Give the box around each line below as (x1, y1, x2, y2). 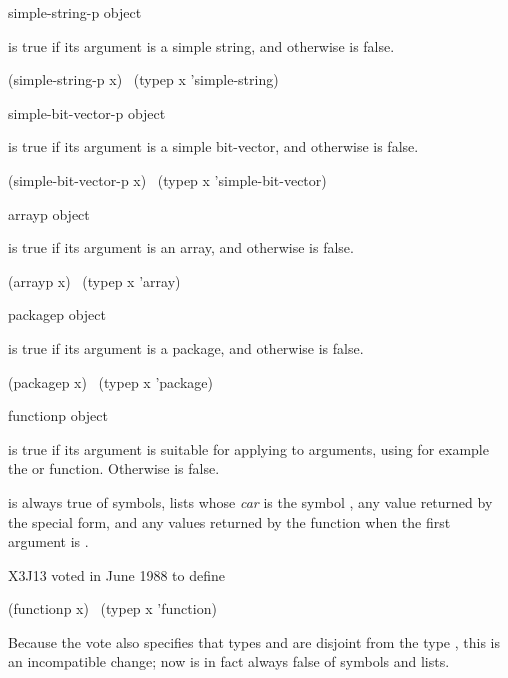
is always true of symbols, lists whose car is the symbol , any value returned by (8, 491, 493, 512)
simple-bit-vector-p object (8, 102, 166, 123)
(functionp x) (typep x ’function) (8, 598, 217, 619)
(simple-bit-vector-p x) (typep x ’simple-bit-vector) (8, 169, 327, 190)
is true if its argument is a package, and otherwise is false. (8, 337, 364, 358)
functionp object (8, 405, 108, 426)
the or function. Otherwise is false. (8, 458, 220, 479)
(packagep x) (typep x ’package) (8, 371, 213, 392)
